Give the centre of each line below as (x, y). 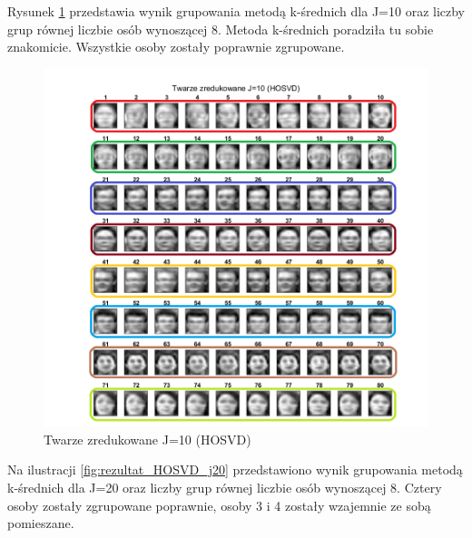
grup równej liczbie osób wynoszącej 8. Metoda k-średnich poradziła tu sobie (221, 29)
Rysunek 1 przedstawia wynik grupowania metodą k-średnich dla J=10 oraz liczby (236, 11)
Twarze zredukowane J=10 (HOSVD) (147, 439)
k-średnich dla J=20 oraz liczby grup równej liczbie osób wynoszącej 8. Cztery (225, 487)
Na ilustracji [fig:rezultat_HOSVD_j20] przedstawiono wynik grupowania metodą (235, 470)
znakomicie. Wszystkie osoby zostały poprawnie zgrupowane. (176, 47)
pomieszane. (41, 523)
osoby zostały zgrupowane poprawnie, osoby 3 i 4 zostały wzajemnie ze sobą (219, 505)
